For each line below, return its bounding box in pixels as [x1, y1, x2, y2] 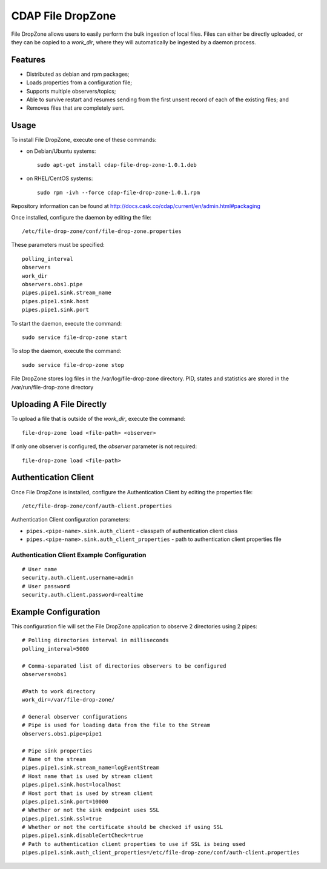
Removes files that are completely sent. [26, 104, 125, 112]
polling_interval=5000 [22, 645, 90, 652]
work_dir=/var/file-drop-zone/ [22, 696, 115, 703]
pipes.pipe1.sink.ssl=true [22, 815, 102, 822]
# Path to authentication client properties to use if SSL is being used [22, 840, 246, 847]
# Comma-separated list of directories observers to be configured [22, 662, 226, 669]
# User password [22, 583, 70, 589]
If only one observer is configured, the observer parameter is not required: [11, 443, 197, 450]
